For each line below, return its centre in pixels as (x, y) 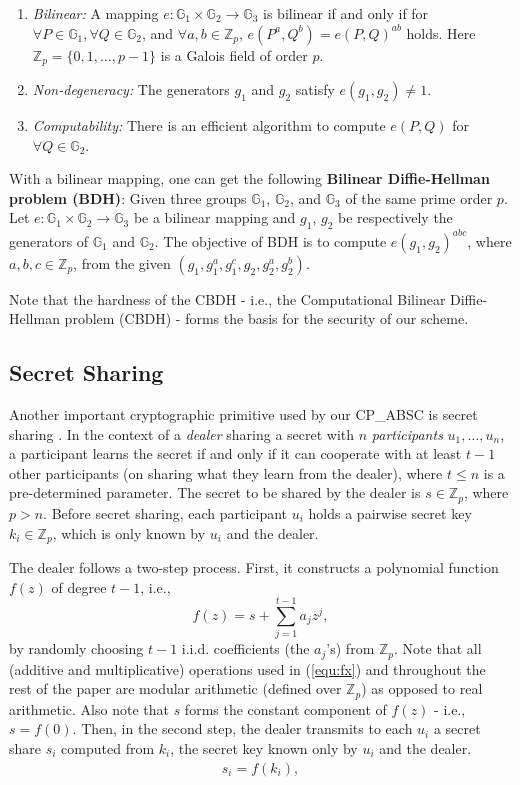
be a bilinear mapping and (214, 217)
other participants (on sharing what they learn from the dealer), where (226, 472)
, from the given (122, 262)
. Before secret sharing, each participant (165, 512)
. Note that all (438, 648)
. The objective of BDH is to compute (270, 240)
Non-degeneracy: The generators (131, 89)
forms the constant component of (285, 708)
